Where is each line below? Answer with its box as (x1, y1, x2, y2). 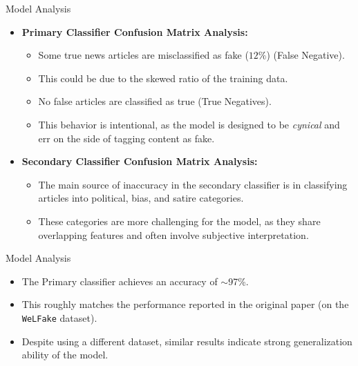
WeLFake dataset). (21, 310, 97, 325)
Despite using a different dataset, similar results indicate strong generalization (21, 334, 352, 348)
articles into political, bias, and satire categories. (38, 191, 244, 205)
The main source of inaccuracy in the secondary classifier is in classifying (38, 177, 348, 191)
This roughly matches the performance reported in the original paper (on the (21, 297, 349, 311)
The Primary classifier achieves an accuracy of (21, 273, 218, 288)
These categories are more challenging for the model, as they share (38, 213, 321, 228)
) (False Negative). (266, 48, 345, 62)
